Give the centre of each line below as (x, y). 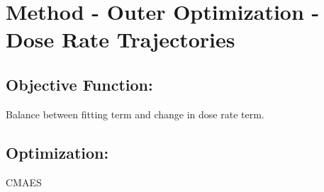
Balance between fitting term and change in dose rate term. (135, 114)
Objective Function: (79, 84)
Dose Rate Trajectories (121, 39)
